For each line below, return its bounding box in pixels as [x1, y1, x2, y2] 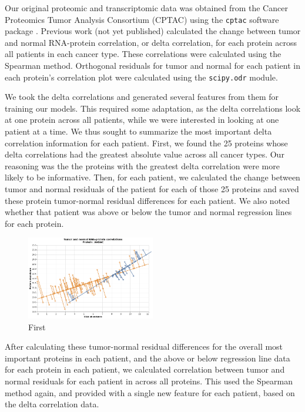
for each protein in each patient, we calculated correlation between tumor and [5, 363, 285, 376]
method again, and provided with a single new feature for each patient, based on [5, 386, 295, 398]
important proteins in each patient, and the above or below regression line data [5, 351, 290, 364]
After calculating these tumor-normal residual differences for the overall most [5, 340, 283, 353]
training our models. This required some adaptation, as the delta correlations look [5, 102, 301, 114]
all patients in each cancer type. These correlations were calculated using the [5, 48, 281, 60]
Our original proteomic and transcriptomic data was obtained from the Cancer [5, 2, 288, 14]
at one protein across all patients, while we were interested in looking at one [5, 113, 279, 126]
